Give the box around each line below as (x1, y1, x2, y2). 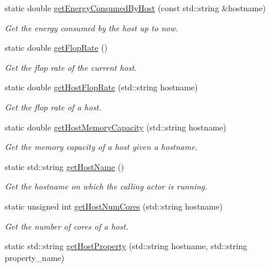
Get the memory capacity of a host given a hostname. (5, 140, 197, 153)
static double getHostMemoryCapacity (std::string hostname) (5, 120, 226, 133)
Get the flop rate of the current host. (5, 61, 137, 73)
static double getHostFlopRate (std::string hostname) (5, 81, 198, 93)
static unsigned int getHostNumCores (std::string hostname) (5, 200, 223, 212)
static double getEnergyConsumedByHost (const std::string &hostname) (5, 2, 266, 14)
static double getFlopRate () (5, 41, 108, 54)
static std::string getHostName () (5, 160, 124, 172)
